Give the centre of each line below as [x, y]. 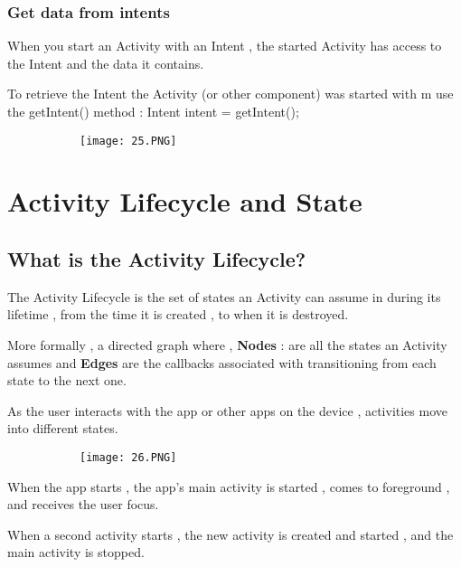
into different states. [63, 428]
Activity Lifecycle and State [185, 201]
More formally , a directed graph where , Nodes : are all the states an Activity [227, 345]
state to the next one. [67, 380]
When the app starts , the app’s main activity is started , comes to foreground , [229, 486]
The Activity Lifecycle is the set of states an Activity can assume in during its [224, 296]
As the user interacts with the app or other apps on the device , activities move [227, 410]
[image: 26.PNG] [128, 457]
